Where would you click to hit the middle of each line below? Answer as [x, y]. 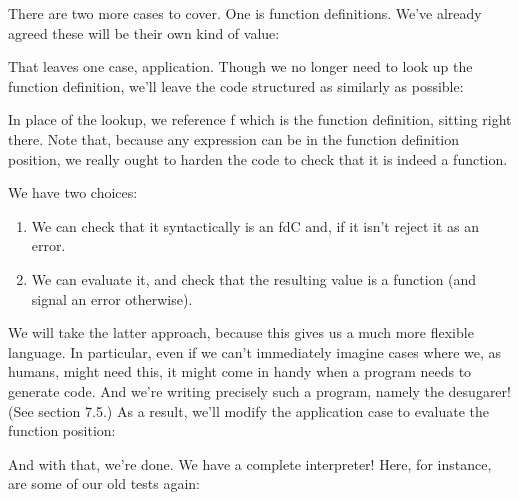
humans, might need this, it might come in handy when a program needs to [240, 371]
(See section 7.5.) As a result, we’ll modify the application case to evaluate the [248, 410]
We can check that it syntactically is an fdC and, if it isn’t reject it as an [255, 225]
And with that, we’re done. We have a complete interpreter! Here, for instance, [250, 463]
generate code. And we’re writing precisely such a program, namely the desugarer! [259, 390]
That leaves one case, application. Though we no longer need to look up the [240, 66]
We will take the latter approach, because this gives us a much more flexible [241, 332]
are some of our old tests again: [104, 483]
